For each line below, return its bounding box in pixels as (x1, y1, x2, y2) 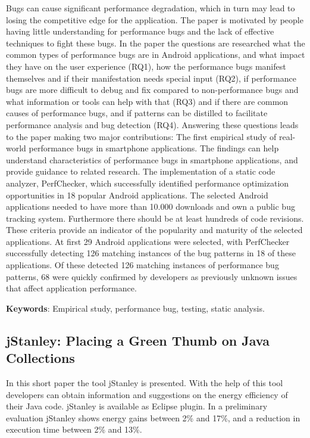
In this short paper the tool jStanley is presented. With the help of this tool (6, 377, 283, 389)
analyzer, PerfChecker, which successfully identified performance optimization (6, 176, 289, 189)
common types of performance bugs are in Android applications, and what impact (6, 48, 305, 61)
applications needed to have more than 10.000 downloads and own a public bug (6, 200, 295, 213)
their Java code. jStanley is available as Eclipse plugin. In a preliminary (6, 400, 268, 412)
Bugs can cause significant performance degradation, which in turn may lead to (6, 2, 295, 14)
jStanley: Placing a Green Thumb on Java (6, 331, 270, 349)
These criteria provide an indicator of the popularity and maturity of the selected (6, 223, 303, 236)
